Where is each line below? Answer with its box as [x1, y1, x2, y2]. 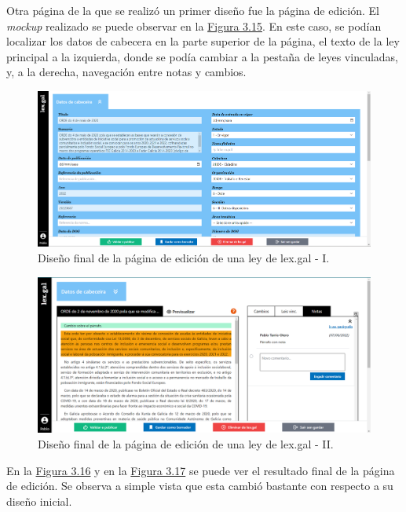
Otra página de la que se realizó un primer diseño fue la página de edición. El [6, 2, 379, 18]
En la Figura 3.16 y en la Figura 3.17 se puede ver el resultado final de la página [6, 462, 395, 478]
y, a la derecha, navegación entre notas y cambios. [6, 64, 247, 80]
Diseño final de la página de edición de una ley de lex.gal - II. [38, 436, 334, 452]
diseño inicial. [6, 492, 72, 509]
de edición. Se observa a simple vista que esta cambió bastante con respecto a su [6, 477, 393, 494]
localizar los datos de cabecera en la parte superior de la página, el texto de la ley [6, 33, 400, 49]
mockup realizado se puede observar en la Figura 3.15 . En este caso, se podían [6, 17, 382, 34]
